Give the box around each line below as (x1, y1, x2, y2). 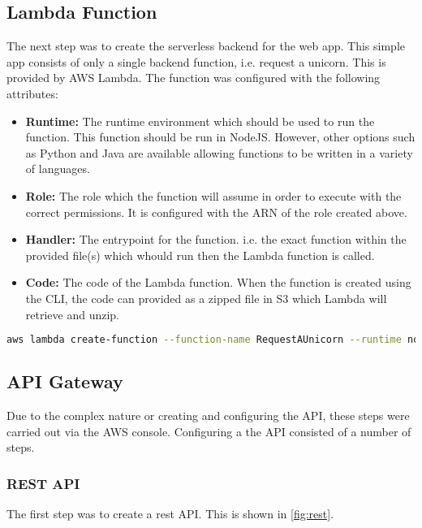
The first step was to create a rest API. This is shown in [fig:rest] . (6, 505, 334, 522)
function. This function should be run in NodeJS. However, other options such (25, 128, 416, 145)
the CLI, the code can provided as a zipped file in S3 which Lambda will (25, 289, 387, 306)
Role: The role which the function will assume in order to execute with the (25, 187, 402, 204)
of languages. (25, 160, 90, 177)
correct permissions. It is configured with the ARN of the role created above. (25, 203, 407, 220)
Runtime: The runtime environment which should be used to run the (25, 112, 375, 129)
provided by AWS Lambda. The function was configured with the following (6, 69, 381, 86)
